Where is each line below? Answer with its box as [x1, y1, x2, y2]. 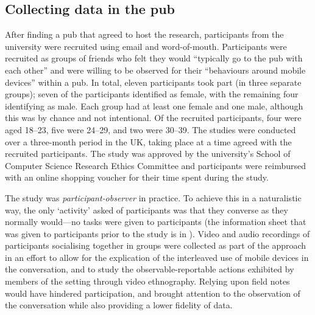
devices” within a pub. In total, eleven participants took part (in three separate [5, 75, 302, 88]
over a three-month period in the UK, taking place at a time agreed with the [5, 135, 292, 148]
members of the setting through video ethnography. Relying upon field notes [5, 275, 290, 288]
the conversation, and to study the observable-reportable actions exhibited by [5, 263, 294, 275]
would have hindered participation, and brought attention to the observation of [5, 286, 300, 299]
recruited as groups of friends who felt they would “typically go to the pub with [5, 52, 303, 64]
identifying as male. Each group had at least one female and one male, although [5, 99, 303, 112]
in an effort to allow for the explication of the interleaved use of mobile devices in [5, 251, 309, 263]
